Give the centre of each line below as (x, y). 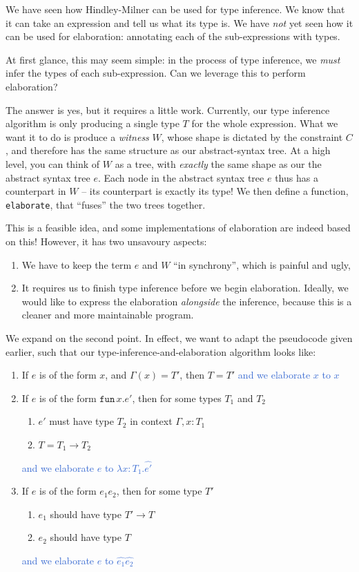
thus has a (297, 177)
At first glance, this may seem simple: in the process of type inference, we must (173, 59)
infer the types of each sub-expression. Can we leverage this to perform (156, 73)
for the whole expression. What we (265, 123)
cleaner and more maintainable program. (108, 315)
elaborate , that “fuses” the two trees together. (106, 204)
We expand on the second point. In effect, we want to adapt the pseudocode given (179, 337)
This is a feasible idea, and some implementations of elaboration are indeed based (178, 228)
